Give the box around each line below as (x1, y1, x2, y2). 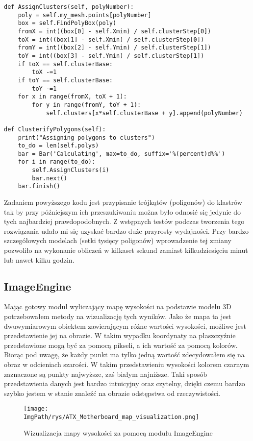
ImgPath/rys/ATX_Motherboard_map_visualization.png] (24, 414, 199, 421)
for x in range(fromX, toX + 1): (18, 93, 127, 100)
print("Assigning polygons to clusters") (18, 134, 155, 141)
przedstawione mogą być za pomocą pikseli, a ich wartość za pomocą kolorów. (4, 340, 238, 350)
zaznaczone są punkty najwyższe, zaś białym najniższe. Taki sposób (4, 368, 207, 379)
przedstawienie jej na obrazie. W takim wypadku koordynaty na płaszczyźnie (4, 330, 236, 341)
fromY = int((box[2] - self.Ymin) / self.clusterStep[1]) (18, 44, 211, 51)
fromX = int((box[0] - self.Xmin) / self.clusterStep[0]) (18, 27, 211, 35)
